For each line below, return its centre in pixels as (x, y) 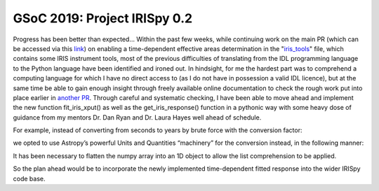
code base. (29, 178)
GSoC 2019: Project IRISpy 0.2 (103, 18)
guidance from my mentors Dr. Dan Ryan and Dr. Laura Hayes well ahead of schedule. (137, 117)
